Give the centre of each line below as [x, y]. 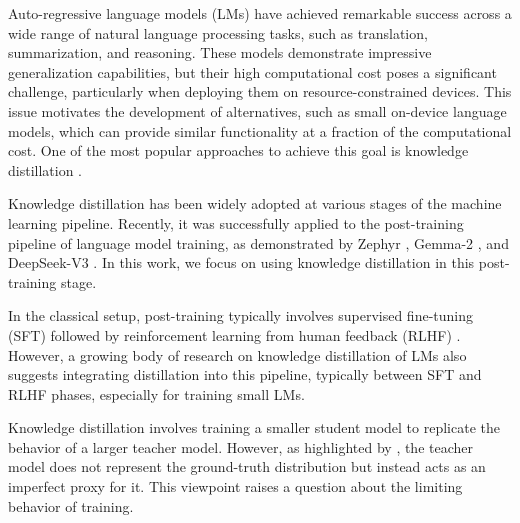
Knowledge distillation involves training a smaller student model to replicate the [254, 427]
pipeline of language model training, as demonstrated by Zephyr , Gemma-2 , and [258, 242]
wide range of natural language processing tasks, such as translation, [218, 32]
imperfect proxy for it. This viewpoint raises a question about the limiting [235, 486]
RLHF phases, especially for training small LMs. [156, 393]
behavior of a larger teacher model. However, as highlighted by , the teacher [241, 446]
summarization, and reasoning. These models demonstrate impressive [220, 52]
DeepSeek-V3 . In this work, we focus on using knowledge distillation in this [241, 262]
